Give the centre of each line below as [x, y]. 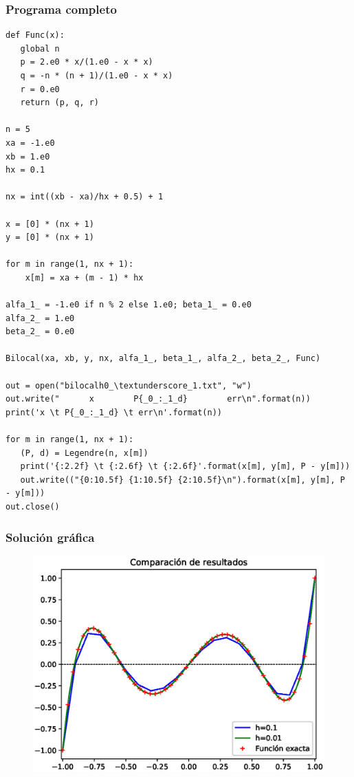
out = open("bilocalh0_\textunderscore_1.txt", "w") [129, 385]
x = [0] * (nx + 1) [50, 224]
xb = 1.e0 [28, 156]
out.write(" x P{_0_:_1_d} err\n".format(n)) [158, 399]
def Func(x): [35, 35]
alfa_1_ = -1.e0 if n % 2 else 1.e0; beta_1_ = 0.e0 [129, 305]
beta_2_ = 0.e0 [40, 332]
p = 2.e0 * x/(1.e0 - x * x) [87, 62]
